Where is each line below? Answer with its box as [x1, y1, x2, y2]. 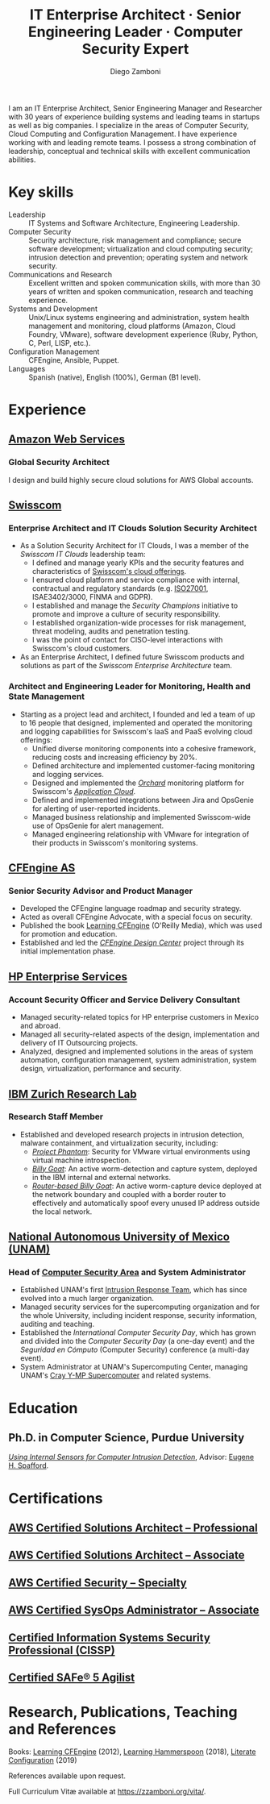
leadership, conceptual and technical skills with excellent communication [8, 146, 251, 156]
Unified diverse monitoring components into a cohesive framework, [31, 743, 256, 753]
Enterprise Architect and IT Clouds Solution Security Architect [8, 522, 258, 534]
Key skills [8, 183, 74, 202]
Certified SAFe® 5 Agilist [8, 1671, 135, 1685]
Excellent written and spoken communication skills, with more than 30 [28, 278, 260, 288]
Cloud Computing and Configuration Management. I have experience [8, 129, 238, 139]
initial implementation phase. [19, 946, 115, 956]
